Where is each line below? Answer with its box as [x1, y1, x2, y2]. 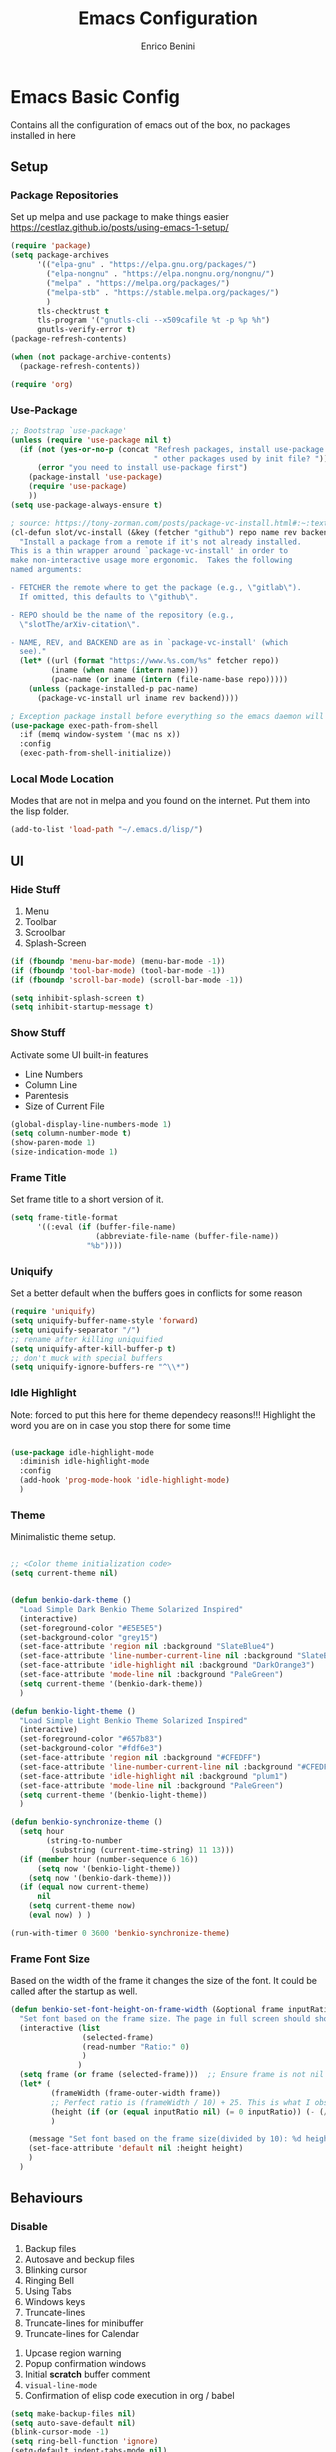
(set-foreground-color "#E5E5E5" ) [19, 1623, 163, 1633]
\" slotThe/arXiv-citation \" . [19, 619, 141, 629]
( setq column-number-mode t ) [10, 1128, 132, 1139]
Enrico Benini [140, 40, 196, 52]
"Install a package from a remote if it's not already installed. [19, 537, 302, 547]
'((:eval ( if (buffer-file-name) [36, 1222, 177, 1232]
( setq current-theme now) [28, 1901, 137, 1911]
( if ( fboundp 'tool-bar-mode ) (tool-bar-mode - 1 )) [10, 965, 226, 976]
